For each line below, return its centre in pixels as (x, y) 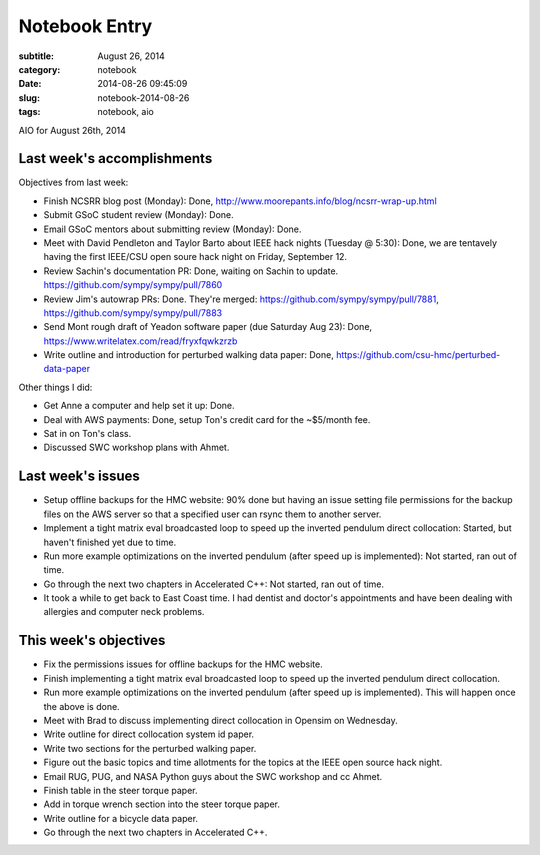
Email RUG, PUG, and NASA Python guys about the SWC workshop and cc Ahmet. (213, 776)
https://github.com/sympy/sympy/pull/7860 (133, 285)
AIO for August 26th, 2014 (72, 130)
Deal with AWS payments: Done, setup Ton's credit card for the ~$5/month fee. (207, 419)
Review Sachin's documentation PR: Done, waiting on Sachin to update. (191, 271)
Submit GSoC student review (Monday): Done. (138, 215)
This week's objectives (92, 640)
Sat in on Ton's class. (87, 434)
